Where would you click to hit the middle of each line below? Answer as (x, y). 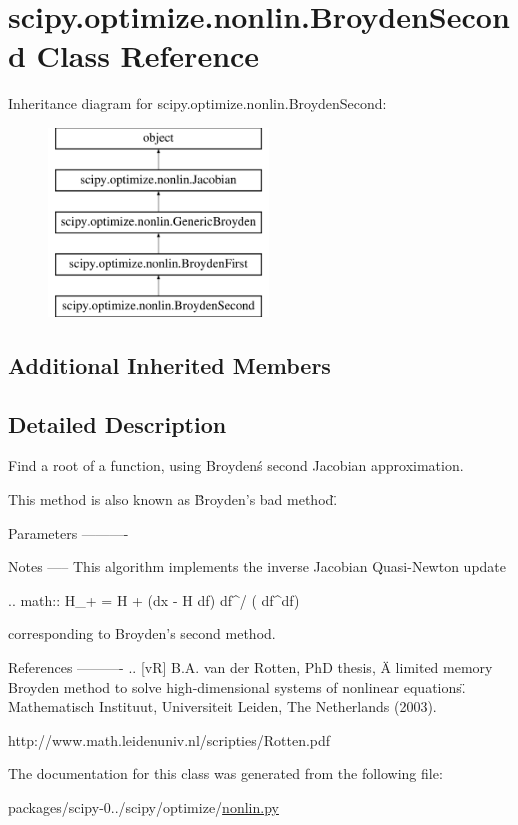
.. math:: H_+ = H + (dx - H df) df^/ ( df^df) (154, 599)
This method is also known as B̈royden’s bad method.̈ (173, 499)
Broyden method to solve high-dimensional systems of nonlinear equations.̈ (237, 686)
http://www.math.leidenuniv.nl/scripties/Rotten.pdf (169, 739)
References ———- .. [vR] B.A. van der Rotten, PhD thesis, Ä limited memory (250, 667)
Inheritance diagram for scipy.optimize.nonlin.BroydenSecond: (197, 103)
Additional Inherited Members (169, 364)
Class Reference (148, 55)
